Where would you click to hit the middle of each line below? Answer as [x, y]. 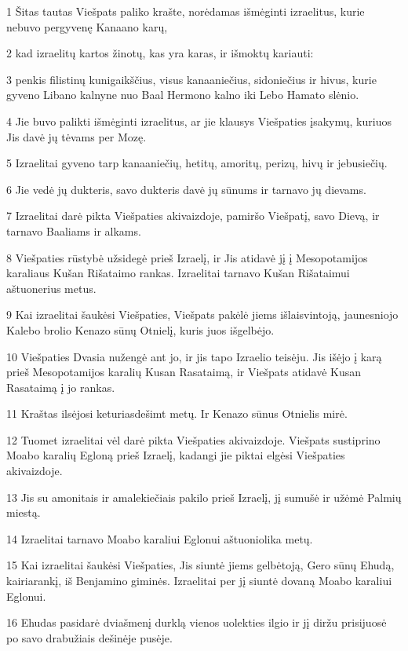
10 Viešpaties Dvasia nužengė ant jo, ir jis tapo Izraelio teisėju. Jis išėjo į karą [194, 356]
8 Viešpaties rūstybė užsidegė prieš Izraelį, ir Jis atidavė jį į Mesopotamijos [187, 257]
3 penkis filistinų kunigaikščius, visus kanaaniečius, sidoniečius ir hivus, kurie [191, 79]
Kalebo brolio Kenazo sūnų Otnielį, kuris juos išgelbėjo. [140, 329]
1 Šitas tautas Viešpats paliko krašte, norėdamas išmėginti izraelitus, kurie [186, 11]
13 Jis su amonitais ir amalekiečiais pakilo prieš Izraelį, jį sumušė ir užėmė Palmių [204, 497]
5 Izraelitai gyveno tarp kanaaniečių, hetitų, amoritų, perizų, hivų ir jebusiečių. [197, 163]
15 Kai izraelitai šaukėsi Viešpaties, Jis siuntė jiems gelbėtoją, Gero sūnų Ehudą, [200, 565]
